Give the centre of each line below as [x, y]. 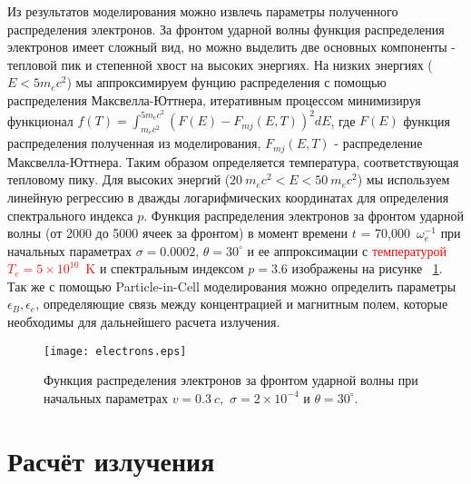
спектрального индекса [70, 215]
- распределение [378, 143]
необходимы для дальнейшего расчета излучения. [144, 322]
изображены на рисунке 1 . [367, 268]
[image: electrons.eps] [115, 351]
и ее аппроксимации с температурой [347, 250]
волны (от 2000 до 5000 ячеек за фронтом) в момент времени [178, 233]
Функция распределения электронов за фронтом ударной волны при [231, 380]
